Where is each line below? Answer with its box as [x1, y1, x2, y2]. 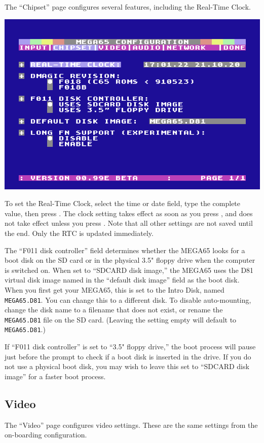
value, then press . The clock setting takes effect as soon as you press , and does [5, 208, 253, 218]
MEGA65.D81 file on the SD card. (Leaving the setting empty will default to [5, 314, 237, 325]
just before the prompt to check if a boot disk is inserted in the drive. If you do [5, 351, 251, 361]
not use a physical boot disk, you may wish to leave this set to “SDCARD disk [5, 361, 249, 372]
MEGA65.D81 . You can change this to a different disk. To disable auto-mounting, [5, 294, 251, 305]
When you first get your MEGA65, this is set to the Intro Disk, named [5, 284, 224, 295]
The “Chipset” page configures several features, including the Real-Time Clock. [5, 2, 251, 12]
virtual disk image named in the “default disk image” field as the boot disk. [5, 274, 240, 285]
